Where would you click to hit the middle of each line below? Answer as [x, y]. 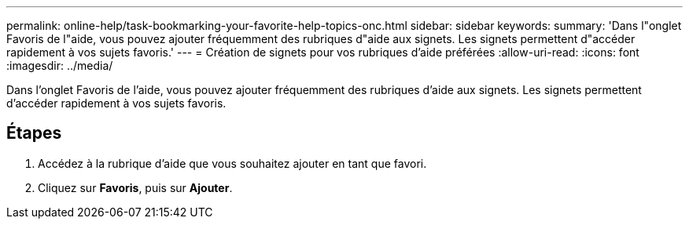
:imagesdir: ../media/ [60, 65]
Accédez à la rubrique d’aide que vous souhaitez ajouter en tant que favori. [232, 163]
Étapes [34, 133]
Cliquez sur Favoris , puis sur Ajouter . [135, 187]
